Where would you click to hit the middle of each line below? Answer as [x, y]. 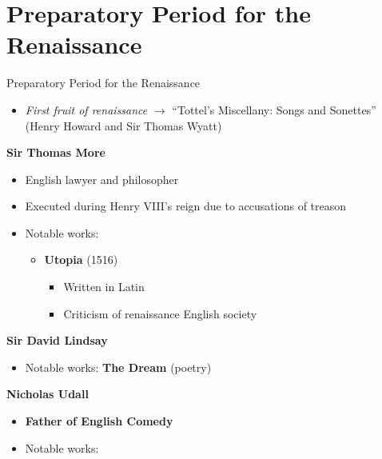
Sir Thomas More [56, 152]
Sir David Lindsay [57, 340]
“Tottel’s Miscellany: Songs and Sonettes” [274, 109]
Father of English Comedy [99, 421]
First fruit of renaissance [86, 109]
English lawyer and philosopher [102, 179]
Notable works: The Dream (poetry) [118, 367]
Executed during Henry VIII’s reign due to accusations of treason [186, 206]
